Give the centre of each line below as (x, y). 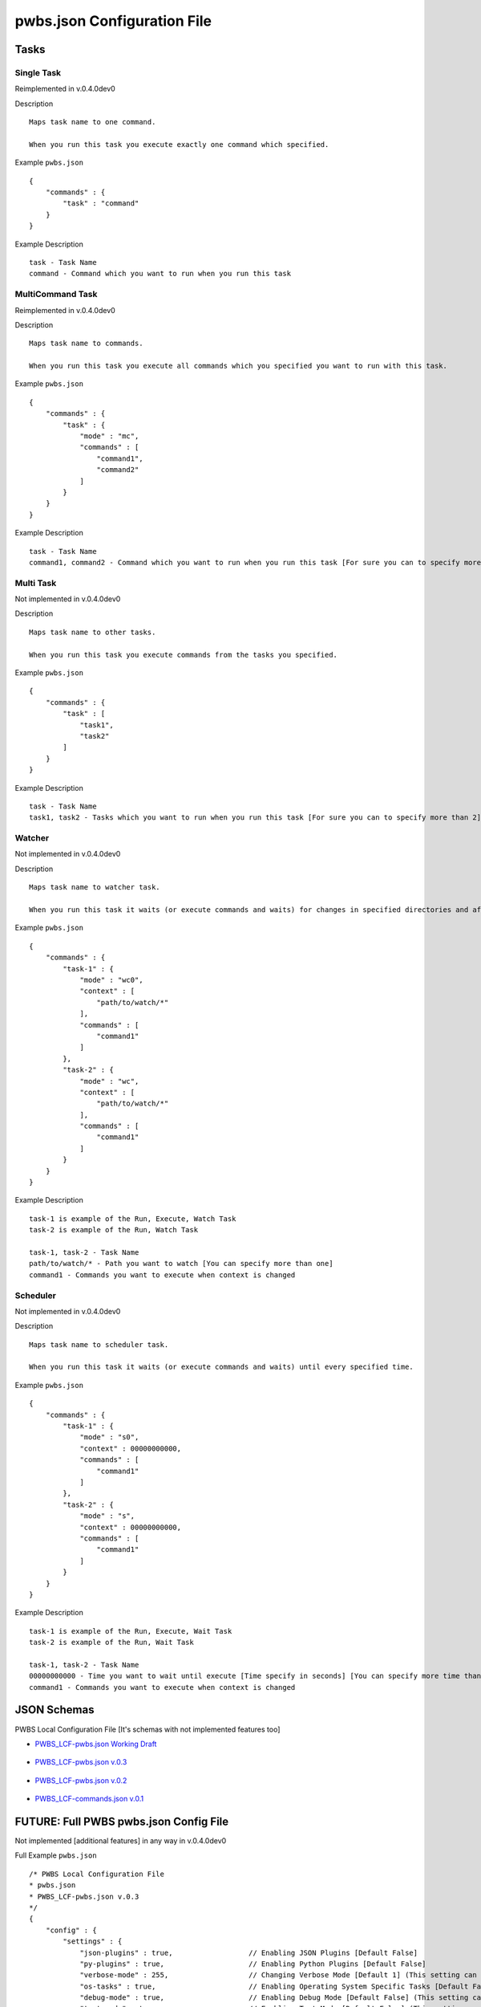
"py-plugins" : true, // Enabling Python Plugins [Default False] (253, 1964)
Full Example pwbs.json (56, 1855)
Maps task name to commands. (86, 344)
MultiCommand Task (56, 295)
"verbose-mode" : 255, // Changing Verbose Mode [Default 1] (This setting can (278, 1975)
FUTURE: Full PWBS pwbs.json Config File (122, 1821)
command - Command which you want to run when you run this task (160, 274)
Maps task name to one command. (93, 122)
